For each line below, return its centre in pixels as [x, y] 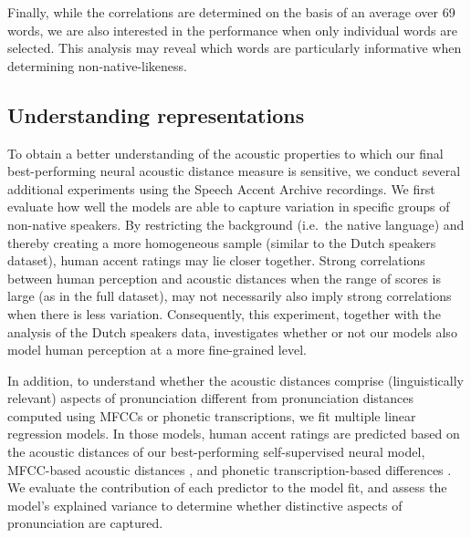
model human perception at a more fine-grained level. [157, 350]
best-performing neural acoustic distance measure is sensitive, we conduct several [234, 171]
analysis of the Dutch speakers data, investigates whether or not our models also [232, 331]
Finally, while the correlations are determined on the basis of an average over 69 [231, 12]
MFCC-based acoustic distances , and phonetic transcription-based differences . [230, 469]
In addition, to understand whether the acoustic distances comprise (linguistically [235, 380]
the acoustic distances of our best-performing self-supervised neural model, [216, 452]
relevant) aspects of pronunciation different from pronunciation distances [211, 398]
